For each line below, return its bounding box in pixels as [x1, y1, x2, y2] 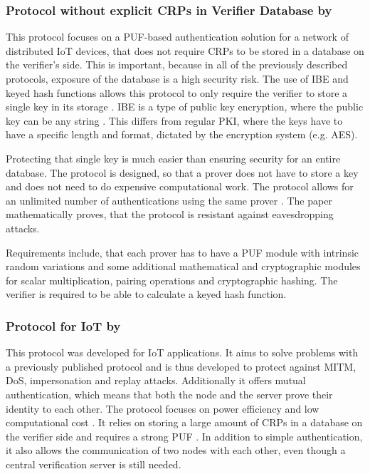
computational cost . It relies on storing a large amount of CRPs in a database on [6, 415, 363, 430]
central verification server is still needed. [6, 456, 181, 471]
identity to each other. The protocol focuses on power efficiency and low [6, 401, 319, 416]
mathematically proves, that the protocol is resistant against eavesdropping [6, 207, 334, 222]
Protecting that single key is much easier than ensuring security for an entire [6, 150, 341, 165]
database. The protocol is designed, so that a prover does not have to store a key [6, 165, 359, 180]
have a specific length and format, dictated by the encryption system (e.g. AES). [6, 127, 358, 142]
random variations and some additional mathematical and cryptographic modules [6, 259, 361, 274]
